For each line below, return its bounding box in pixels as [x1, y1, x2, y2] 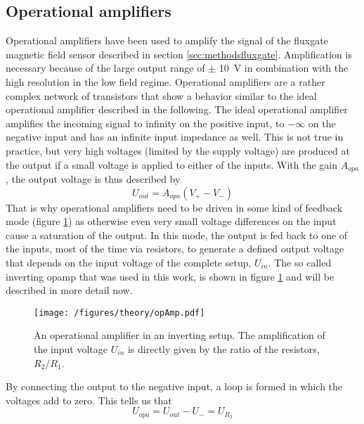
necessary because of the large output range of [6, 60, 205, 75]
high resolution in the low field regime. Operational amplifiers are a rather [6, 74, 325, 89]
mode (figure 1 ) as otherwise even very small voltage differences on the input [6, 214, 337, 229]
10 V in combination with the [219, 60, 349, 75]
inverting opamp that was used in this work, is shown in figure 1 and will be [6, 269, 334, 283]
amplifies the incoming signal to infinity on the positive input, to [6, 115, 285, 130]
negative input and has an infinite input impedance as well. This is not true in [6, 129, 344, 144]
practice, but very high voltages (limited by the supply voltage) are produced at [6, 143, 350, 158]
